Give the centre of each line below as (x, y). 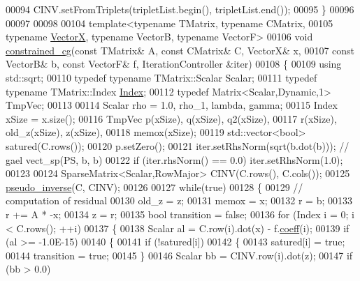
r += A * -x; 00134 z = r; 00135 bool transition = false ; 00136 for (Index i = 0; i (180, 214)
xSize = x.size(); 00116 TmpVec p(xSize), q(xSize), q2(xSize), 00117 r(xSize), (171, 118)
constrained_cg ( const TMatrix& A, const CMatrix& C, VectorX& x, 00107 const (180, 50)
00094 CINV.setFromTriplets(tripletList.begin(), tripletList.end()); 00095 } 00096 (180, 9)
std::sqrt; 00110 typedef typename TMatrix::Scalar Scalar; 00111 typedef (161, 77)
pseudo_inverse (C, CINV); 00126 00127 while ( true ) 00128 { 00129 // (154, 187)
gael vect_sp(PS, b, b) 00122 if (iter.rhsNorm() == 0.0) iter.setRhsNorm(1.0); (174, 159)
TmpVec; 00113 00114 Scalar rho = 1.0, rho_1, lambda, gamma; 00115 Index (172, 105)
